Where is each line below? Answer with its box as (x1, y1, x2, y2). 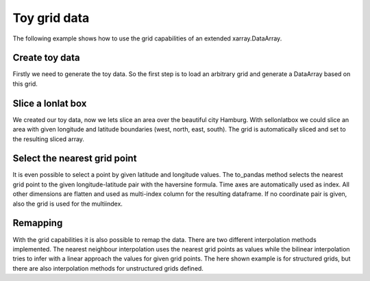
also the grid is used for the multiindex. (12, 199, 123, 208)
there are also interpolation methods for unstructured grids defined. (12, 264, 203, 272)
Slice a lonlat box (12, 97, 87, 109)
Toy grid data (12, 10, 90, 25)
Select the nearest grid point (12, 153, 137, 164)
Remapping (12, 217, 63, 229)
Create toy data (12, 52, 80, 64)
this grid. (12, 80, 38, 88)
